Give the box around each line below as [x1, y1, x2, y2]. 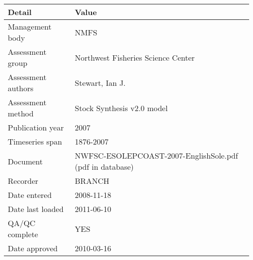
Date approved [8, 243, 58, 254]
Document [8, 155, 43, 167]
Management [8, 21, 52, 32]
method [8, 108, 34, 119]
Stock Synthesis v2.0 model [74, 102, 168, 114]
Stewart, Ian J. [74, 77, 126, 88]
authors [8, 82, 34, 94]
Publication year [8, 122, 64, 133]
